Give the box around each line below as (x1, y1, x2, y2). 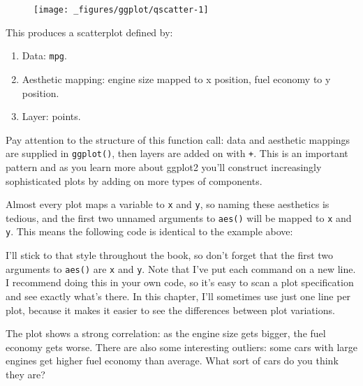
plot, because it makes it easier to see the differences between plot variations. (6, 302, 335, 317)
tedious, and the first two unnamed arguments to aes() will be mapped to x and (6, 210, 352, 225)
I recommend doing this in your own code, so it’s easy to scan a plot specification (6, 275, 354, 290)
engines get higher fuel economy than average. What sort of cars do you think (6, 353, 339, 368)
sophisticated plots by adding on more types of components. (6, 173, 262, 188)
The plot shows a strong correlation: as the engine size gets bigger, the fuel (6, 326, 326, 341)
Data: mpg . (22, 48, 67, 63)
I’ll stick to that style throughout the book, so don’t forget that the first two (6, 248, 334, 262)
